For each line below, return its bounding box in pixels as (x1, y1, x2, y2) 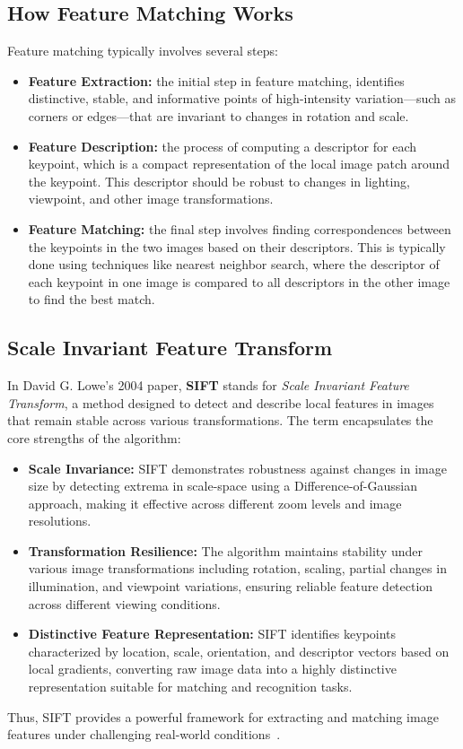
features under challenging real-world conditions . (7, 725, 281, 744)
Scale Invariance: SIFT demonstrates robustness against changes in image (28, 458, 447, 477)
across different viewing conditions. (28, 594, 221, 613)
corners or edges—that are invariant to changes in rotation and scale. (28, 106, 409, 125)
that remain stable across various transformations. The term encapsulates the (7, 411, 433, 430)
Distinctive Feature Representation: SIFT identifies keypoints (28, 624, 397, 643)
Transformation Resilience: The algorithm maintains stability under (28, 541, 423, 560)
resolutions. (28, 511, 92, 530)
